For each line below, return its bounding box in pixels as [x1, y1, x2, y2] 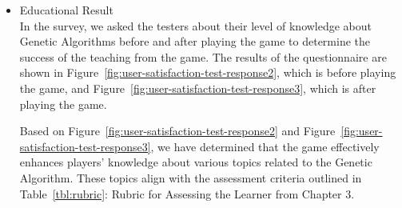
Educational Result [19, 2, 113, 18]
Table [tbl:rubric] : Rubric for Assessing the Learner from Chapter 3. [19, 185, 355, 202]
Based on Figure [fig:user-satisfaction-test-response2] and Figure [19, 122, 336, 139]
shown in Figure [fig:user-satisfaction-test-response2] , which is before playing [19, 64, 396, 81]
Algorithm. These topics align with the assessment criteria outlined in [19, 169, 362, 186]
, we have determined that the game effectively [150, 138, 380, 154]
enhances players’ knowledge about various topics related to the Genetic [19, 154, 372, 170]
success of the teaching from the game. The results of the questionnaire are [19, 48, 387, 65]
